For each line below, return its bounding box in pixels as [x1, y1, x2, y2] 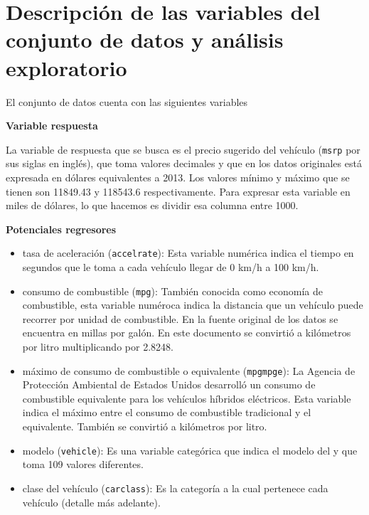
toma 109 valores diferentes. [22, 457, 144, 472]
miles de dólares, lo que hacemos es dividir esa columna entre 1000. [6, 198, 299, 213]
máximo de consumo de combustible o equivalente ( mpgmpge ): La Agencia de [22, 363, 355, 378]
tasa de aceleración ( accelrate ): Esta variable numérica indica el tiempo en [22, 245, 354, 260]
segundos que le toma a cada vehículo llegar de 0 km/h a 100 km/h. [22, 259, 319, 274]
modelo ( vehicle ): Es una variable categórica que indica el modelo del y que [22, 442, 358, 457]
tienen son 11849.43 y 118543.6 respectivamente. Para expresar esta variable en [6, 184, 351, 198]
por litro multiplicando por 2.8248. [22, 339, 173, 354]
